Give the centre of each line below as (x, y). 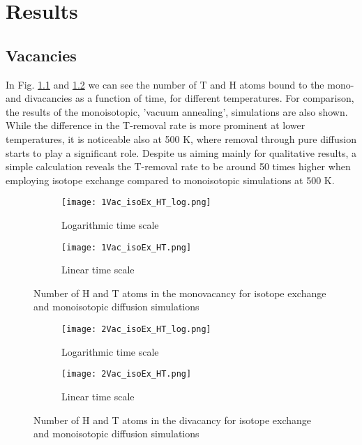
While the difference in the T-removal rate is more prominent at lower (156, 125)
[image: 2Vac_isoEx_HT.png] (127, 374)
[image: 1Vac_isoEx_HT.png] (127, 247)
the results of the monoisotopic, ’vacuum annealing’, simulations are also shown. (177, 111)
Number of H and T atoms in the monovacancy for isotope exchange (180, 293)
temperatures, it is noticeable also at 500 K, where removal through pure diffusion (181, 138)
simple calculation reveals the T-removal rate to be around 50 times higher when (178, 166)
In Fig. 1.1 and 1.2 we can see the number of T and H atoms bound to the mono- (180, 84)
